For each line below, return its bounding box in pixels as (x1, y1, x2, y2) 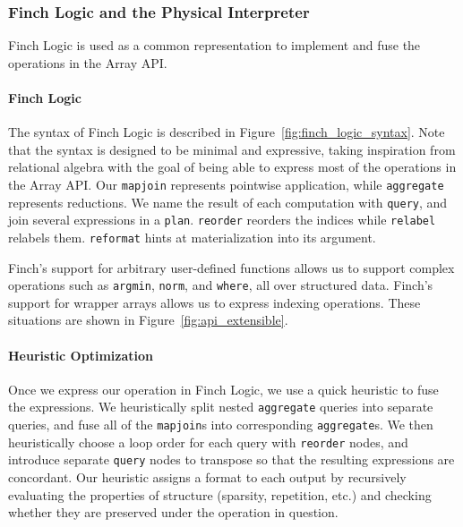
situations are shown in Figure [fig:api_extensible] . (8, 310, 288, 329)
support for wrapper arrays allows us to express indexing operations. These (8, 293, 421, 311)
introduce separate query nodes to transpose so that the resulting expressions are (8, 450, 455, 469)
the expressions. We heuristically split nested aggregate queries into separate (8, 397, 433, 416)
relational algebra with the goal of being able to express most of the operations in (8, 157, 457, 176)
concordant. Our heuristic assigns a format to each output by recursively (8, 468, 407, 487)
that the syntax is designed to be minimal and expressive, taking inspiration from (8, 140, 456, 158)
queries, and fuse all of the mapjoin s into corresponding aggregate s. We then (8, 415, 433, 434)
